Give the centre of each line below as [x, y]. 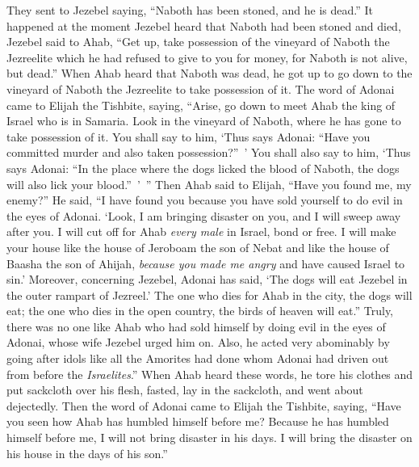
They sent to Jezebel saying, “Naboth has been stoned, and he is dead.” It [190, 10]
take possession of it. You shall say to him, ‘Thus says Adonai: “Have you [189, 136]
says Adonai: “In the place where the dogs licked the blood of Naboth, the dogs [203, 168]
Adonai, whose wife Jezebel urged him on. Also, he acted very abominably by [198, 342]
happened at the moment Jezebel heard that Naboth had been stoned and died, [204, 25]
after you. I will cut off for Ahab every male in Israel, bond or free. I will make [201, 231]
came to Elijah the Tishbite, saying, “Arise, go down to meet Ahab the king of [201, 105]
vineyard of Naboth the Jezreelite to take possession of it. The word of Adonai [201, 88]
